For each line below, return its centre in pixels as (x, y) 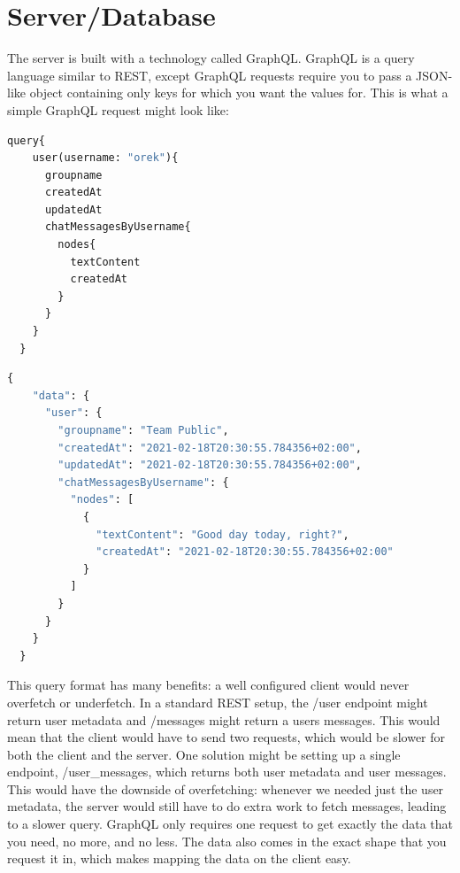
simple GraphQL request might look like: (118, 109)
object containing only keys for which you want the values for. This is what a (239, 93)
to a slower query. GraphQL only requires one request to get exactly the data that (230, 824)
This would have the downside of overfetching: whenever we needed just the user (226, 788)
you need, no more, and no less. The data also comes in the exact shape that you (227, 841)
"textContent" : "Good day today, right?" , (222, 534)
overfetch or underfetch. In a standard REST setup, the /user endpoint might (218, 702)
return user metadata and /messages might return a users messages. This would (224, 719)
